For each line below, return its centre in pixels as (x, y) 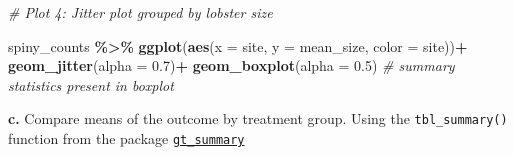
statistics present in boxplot (91, 84)
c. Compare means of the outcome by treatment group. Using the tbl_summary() (258, 118)
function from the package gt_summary (126, 138)
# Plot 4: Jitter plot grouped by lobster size (140, 12)
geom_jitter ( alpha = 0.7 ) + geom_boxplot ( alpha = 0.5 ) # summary (231, 65)
